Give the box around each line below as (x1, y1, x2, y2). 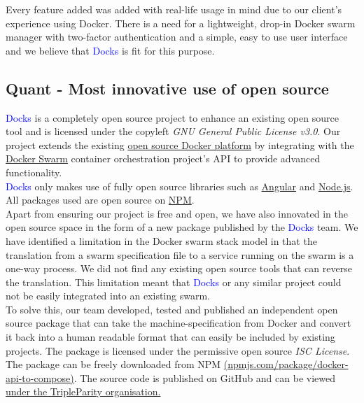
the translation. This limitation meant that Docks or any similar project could (6, 274, 342, 289)
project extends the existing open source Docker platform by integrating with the (6, 137, 354, 152)
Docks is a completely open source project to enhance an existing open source (6, 110, 339, 125)
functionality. (6, 164, 62, 179)
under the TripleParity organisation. (6, 384, 161, 399)
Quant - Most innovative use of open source (6, 77, 329, 99)
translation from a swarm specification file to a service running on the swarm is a (6, 247, 354, 262)
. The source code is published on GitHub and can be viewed (73, 370, 335, 385)
